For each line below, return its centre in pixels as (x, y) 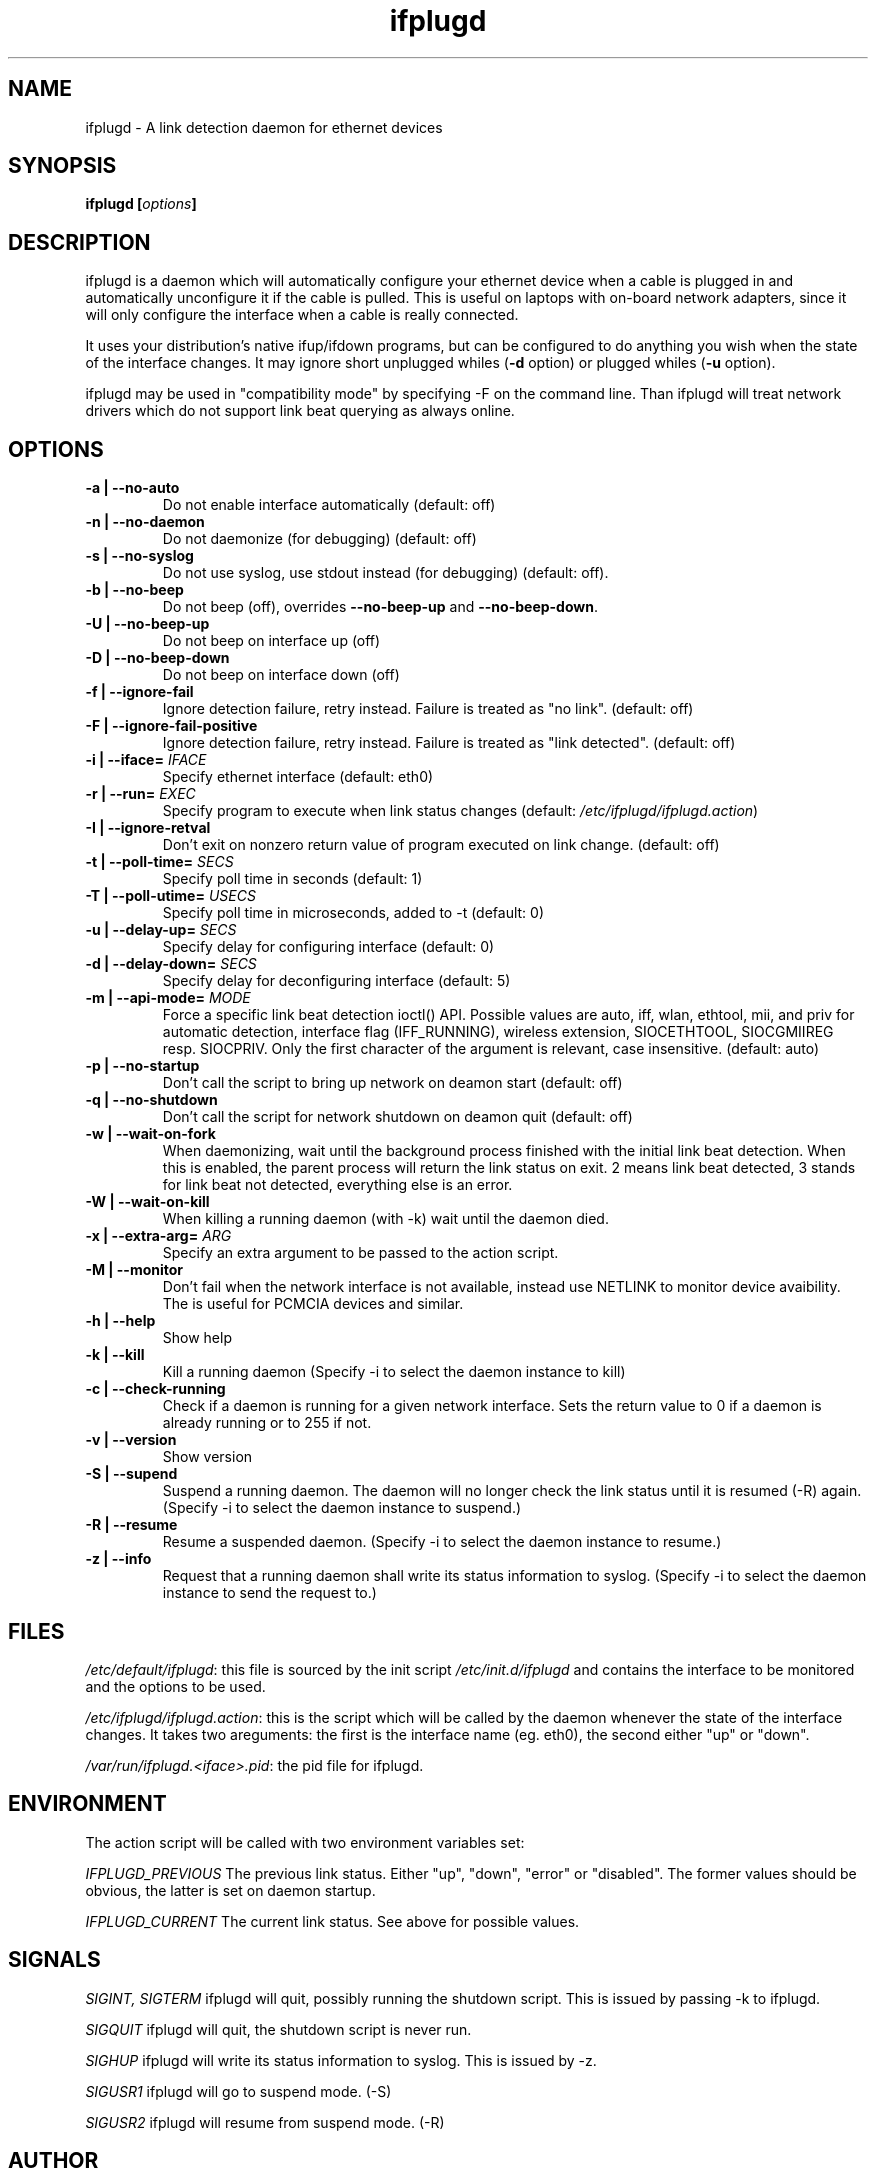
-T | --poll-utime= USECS (170, 896)
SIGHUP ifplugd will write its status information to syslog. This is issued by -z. (341, 2060)
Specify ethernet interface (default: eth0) (298, 777)
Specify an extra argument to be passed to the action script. (360, 1253)
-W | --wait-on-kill (147, 1202)
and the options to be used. (175, 1686)
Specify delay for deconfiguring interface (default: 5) (336, 981)
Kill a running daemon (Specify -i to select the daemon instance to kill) (394, 1372)
